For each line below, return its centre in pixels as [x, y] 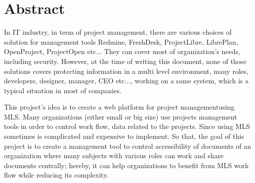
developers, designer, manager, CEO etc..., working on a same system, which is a [127, 81]
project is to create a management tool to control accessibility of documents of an [128, 146]
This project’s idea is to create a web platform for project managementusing [119, 107]
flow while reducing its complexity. [56, 175]
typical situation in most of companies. [63, 90]
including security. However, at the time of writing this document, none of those [125, 61]
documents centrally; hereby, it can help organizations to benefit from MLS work [127, 165]
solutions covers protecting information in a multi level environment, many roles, [126, 71]
